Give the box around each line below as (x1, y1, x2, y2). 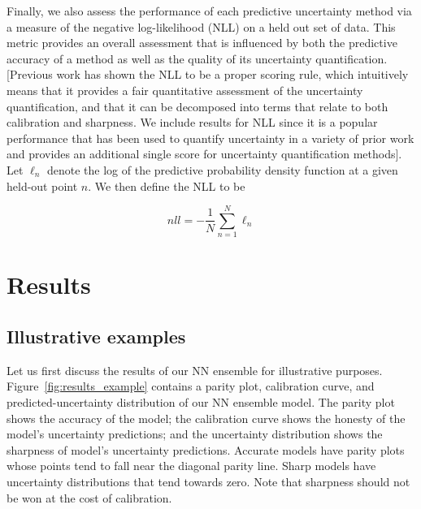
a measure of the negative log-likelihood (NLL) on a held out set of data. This (7, 18, 396, 35)
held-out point (7, 177, 78, 194)
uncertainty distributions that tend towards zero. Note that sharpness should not (7, 472, 410, 490)
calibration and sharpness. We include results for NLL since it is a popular (7, 114, 378, 131)
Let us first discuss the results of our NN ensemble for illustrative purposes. (7, 361, 383, 378)
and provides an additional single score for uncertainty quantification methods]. (7, 145, 402, 162)
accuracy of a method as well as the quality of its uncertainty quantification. (7, 50, 388, 67)
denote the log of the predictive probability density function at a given (47, 161, 398, 178)
